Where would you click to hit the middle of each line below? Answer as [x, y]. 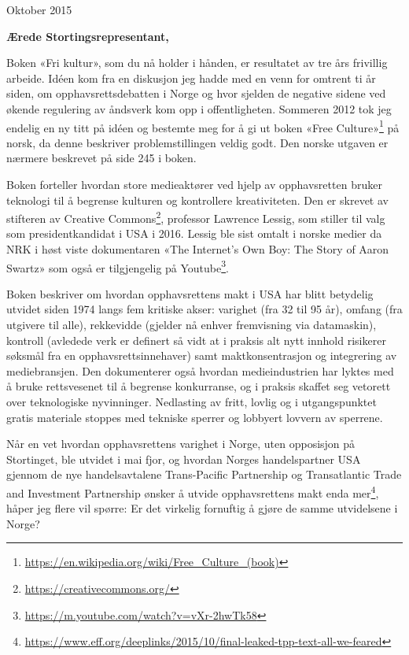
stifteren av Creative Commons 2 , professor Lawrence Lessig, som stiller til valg [196, 217]
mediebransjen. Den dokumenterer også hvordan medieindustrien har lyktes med [200, 370]
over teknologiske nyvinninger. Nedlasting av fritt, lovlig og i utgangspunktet [192, 402]
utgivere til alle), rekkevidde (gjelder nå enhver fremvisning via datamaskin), [192, 325]
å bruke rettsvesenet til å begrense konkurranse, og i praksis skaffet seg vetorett [199, 386]
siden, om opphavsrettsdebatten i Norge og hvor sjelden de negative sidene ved [196, 93]
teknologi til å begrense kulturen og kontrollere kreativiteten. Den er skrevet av [197, 200]
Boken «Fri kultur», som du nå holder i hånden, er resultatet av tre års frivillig [197, 63]
